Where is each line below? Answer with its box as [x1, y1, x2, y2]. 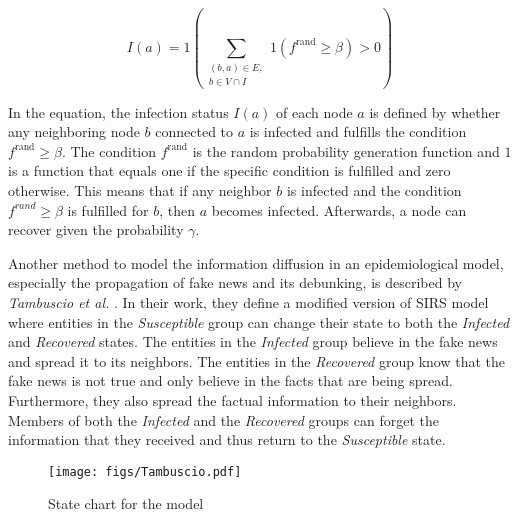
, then [159, 199, 196, 220]
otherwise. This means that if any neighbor [8, 179, 272, 200]
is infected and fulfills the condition [249, 121, 467, 142]
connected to [155, 121, 234, 142]
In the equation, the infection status [8, 101, 229, 122]
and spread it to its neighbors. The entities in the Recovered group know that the [8, 350, 505, 371]
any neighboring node [8, 121, 140, 142]
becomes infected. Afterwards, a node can [211, 199, 467, 220]
